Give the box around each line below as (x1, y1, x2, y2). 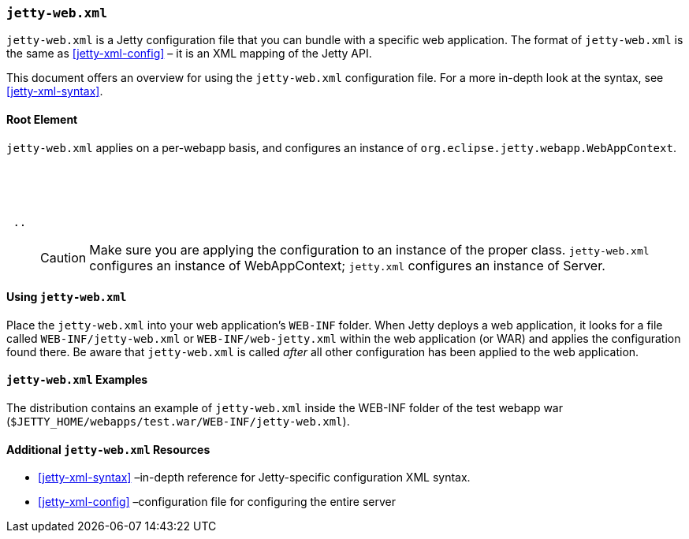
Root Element (6, 112, 78, 126)
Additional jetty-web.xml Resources (6, 442, 210, 456)
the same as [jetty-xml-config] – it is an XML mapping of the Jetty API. (6, 46, 372, 61)
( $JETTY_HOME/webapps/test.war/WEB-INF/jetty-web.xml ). (6, 414, 350, 429)
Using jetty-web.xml (6, 290, 127, 304)
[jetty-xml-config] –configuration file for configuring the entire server (38, 495, 397, 509)
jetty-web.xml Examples (6, 373, 148, 387)
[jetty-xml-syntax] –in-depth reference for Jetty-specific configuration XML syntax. (38, 470, 471, 485)
